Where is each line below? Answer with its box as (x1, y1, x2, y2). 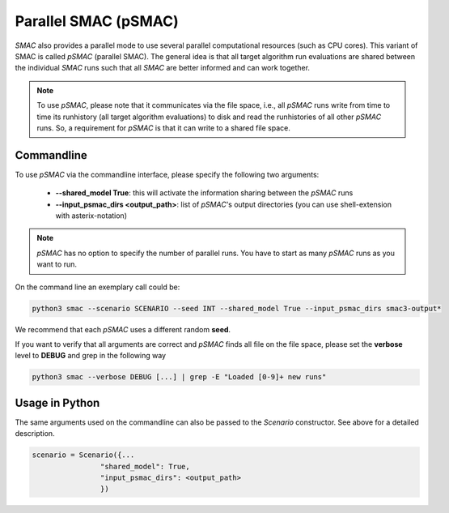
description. (15, 429, 56, 438)
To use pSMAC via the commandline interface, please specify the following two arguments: (15, 169, 320, 179)
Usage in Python (15, 395, 100, 409)
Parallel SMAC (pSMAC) (15, 12, 180, 30)
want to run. (36, 259, 77, 269)
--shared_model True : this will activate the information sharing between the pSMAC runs (55, 188, 354, 198)
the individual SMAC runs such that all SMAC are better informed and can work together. (15, 63, 311, 73)
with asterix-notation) (55, 211, 127, 220)
